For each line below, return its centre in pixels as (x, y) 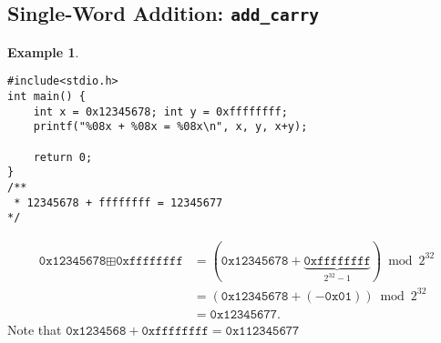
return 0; (63, 157)
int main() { (46, 97)
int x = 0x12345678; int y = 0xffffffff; (160, 111)
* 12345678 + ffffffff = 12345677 (118, 202)
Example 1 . (43, 51)
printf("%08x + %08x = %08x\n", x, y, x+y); (170, 127)
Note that (35, 329)
